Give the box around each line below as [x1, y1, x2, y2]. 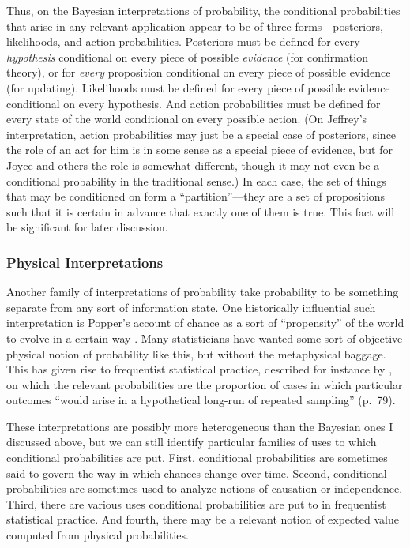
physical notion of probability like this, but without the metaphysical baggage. [6, 345, 386, 362]
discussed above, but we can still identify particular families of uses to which [6, 434, 377, 450]
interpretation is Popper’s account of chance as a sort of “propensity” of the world [6, 314, 404, 331]
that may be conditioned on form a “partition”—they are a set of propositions [6, 188, 386, 205]
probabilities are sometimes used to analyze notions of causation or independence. [6, 480, 403, 497]
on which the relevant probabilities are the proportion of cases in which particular [6, 376, 403, 392]
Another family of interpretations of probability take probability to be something [6, 283, 399, 300]
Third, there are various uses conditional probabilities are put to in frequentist [6, 495, 386, 512]
